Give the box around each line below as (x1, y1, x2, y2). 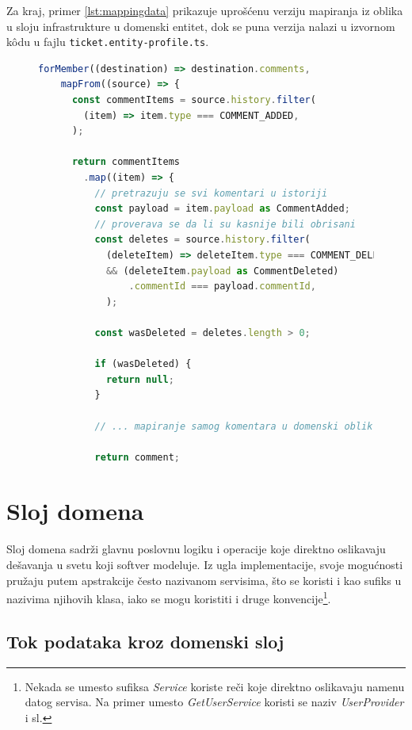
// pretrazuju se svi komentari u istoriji (94, 187, 328, 199)
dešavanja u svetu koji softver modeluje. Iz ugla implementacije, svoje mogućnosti (6, 556, 403, 572)
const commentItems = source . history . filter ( (71, 94, 316, 106)
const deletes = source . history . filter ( (94, 234, 311, 246)
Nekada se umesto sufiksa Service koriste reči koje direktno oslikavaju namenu (25, 678, 405, 694)
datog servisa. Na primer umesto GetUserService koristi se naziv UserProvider (25, 694, 404, 710)
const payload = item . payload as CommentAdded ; (94, 203, 350, 215)
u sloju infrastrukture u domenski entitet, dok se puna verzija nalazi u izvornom (6, 17, 395, 34)
